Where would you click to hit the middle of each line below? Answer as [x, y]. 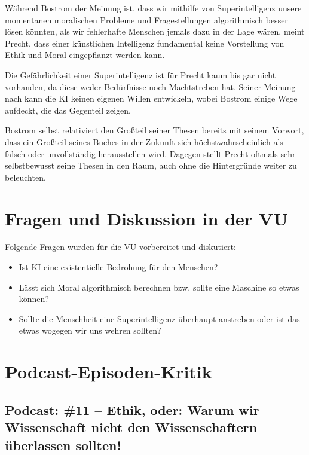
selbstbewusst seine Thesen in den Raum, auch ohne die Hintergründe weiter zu [151, 165]
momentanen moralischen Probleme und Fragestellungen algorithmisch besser [146, 19]
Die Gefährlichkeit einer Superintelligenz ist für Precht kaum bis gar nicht [140, 74]
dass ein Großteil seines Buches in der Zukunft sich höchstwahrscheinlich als [144, 141]
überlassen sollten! [63, 445]
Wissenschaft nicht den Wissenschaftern [131, 427]
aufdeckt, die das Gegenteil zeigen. [68, 110]
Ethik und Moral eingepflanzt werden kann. [85, 55]
